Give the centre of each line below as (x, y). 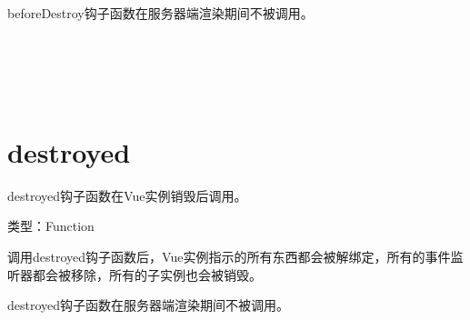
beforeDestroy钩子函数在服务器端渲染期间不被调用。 (160, 13)
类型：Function (51, 226)
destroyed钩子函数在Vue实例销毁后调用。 (127, 195)
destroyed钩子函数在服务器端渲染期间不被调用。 (149, 305)
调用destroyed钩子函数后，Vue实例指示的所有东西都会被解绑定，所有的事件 (229, 256)
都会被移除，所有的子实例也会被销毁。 (147, 274)
